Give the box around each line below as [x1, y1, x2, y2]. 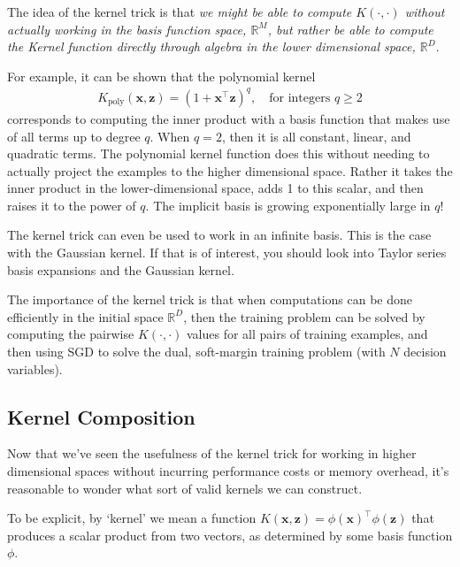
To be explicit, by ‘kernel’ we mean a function [7, 509, 257, 527]
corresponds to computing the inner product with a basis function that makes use [7, 109, 450, 127]
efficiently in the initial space [7, 307, 164, 326]
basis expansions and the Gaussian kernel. [7, 260, 234, 279]
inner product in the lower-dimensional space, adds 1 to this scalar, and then [7, 179, 424, 197]
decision [403, 342, 447, 361]
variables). [7, 359, 63, 378]
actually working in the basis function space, [7, 19, 247, 38]
